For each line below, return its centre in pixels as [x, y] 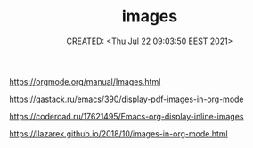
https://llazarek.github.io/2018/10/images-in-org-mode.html [119, 133]
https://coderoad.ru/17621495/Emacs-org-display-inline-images [126, 116]
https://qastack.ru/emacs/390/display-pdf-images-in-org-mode [126, 99]
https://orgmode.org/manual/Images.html [85, 81]
